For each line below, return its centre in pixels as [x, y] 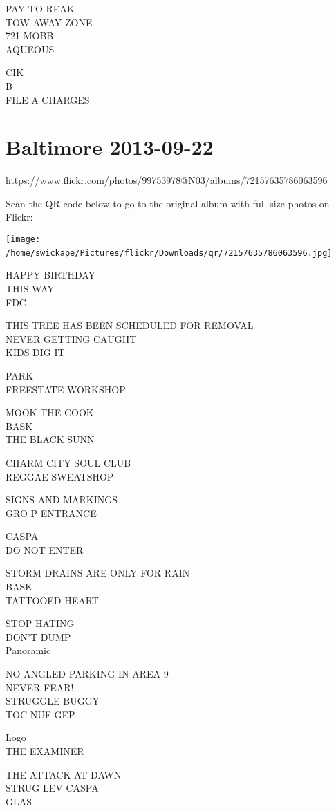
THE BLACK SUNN [50, 439]
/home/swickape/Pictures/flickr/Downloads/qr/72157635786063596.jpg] [169, 253]
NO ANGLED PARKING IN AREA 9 [87, 674]
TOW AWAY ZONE [49, 22]
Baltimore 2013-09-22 [110, 147]
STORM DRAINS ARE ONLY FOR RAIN [98, 573]
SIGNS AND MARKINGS [62, 500]
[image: [23, 240]
